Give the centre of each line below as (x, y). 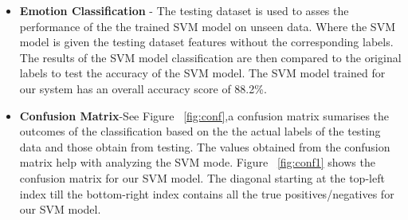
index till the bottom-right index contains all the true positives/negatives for (207, 193)
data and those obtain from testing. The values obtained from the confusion (205, 146)
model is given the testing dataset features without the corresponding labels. (206, 42)
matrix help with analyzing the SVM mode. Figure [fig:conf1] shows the (197, 162)
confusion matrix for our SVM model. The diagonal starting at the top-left (202, 177)
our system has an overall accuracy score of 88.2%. (143, 88)
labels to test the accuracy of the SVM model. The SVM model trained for (202, 73)
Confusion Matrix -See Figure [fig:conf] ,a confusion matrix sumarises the (204, 115)
